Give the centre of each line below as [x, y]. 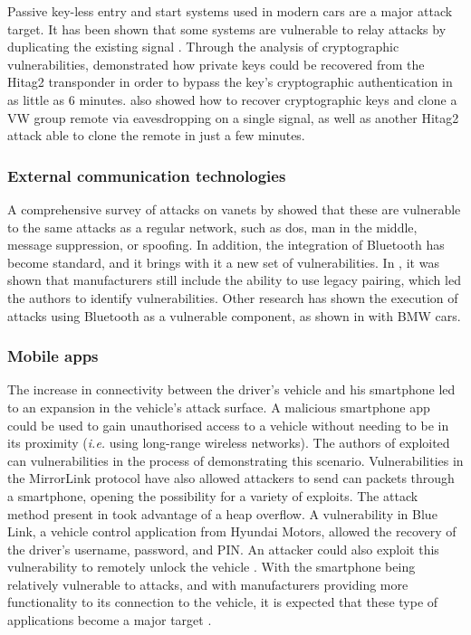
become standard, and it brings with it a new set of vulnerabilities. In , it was [223, 262]
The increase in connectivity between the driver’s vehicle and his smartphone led [231, 389]
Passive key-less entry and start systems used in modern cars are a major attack [230, 11]
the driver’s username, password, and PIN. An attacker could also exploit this [223, 549]
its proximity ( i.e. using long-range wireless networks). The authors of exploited [229, 443]
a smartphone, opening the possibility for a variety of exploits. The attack [213, 495]
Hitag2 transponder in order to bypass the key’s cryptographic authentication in [230, 82]
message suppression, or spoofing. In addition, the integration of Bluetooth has [226, 245]
